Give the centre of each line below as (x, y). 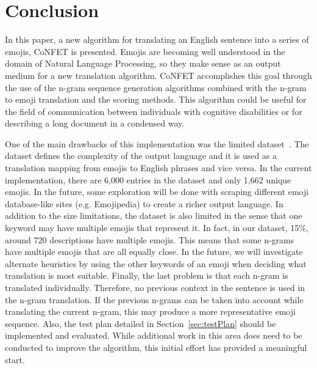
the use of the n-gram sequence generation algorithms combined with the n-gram (156, 87)
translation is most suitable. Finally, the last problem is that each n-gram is (147, 275)
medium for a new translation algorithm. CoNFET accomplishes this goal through (158, 75)
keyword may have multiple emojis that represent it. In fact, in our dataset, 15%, (157, 228)
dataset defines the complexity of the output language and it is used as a (141, 156)
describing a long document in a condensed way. (95, 123)
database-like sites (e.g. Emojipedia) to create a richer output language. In (144, 203)
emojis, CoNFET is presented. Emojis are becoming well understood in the (145, 51)
